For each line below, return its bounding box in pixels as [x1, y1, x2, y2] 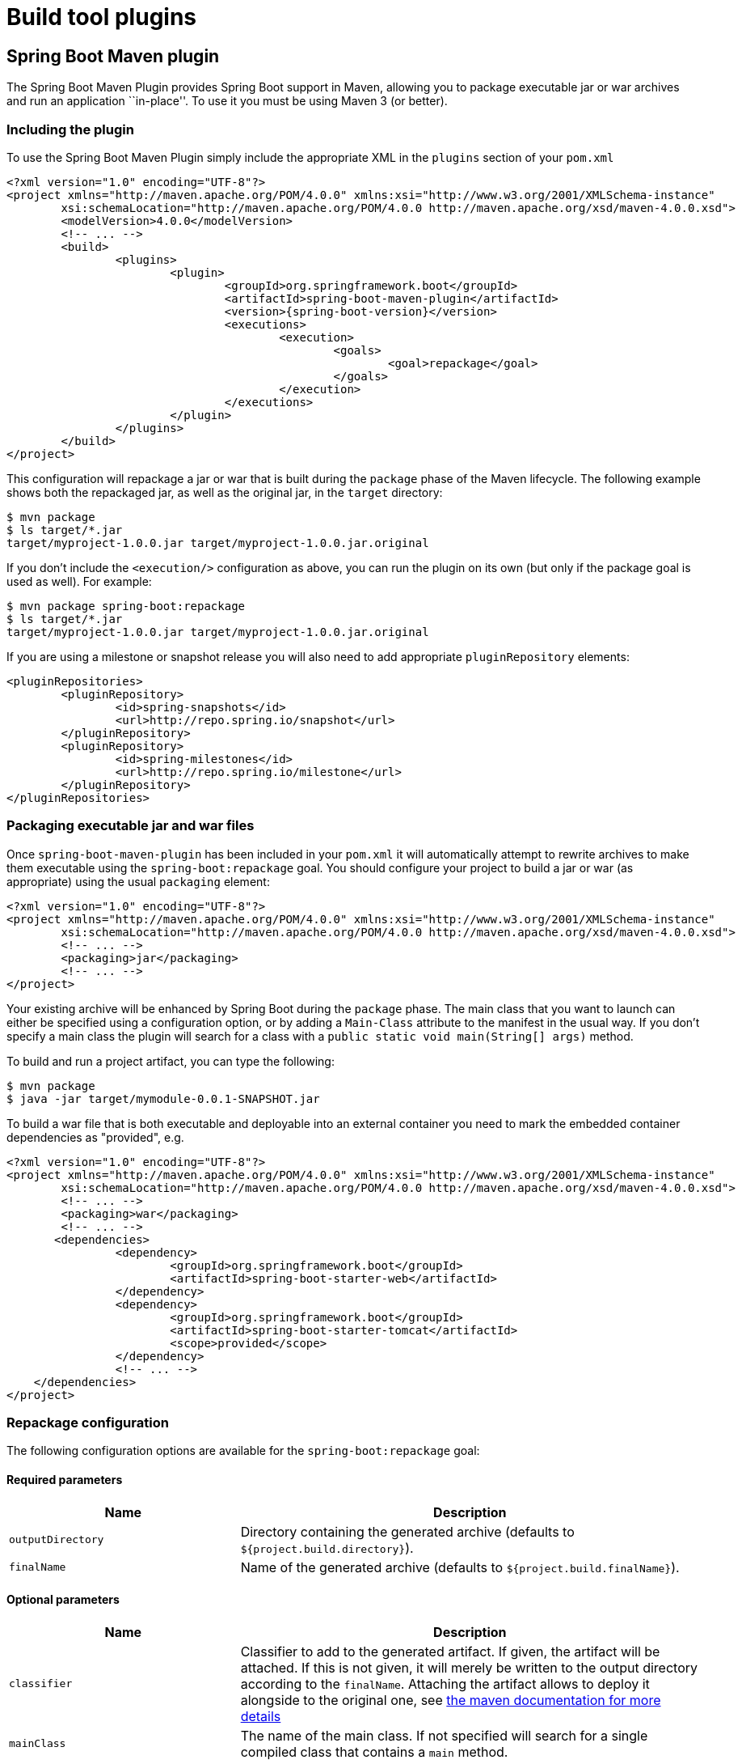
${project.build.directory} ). [240, 1539, 414, 1556]
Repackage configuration [6, 1414, 169, 1431]
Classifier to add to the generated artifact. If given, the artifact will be [240, 1643, 660, 1660]
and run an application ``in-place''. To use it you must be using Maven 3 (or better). [6, 94, 448, 108]
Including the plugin [6, 121, 134, 138]
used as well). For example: [6, 574, 152, 588]
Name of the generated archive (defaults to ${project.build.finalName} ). [240, 1558, 680, 1575]
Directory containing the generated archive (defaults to [240, 1523, 575, 1540]
